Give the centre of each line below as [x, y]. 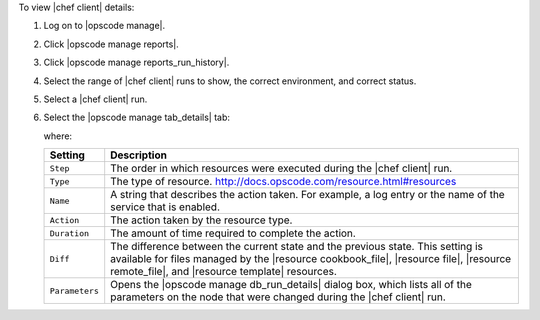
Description [138, 155]
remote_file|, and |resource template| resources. [223, 272]
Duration [69, 233]
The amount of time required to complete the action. [233, 233]
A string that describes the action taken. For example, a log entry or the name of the [307, 195]
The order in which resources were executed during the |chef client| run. [281, 168]
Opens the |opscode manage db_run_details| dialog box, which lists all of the [291, 285]
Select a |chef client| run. [95, 99]
